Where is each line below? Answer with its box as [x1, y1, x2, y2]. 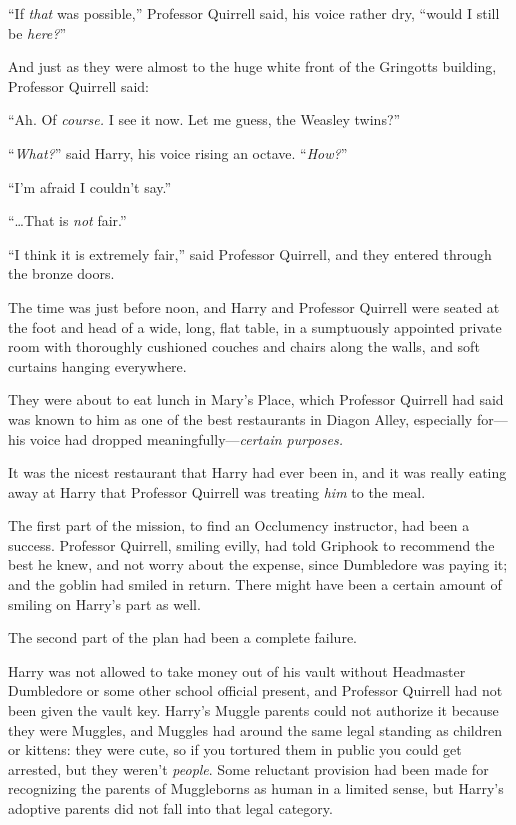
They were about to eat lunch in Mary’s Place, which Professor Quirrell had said [8, 389, 504, 410]
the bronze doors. [8, 263, 115, 284]
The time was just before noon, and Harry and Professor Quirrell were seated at [8, 296, 500, 317]
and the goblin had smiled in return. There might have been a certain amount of [8, 574, 502, 595]
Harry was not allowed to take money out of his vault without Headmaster [8, 660, 466, 681]
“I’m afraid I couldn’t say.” [8, 176, 172, 197]
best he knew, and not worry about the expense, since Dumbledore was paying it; [8, 554, 508, 575]
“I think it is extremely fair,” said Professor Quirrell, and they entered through [8, 243, 492, 264]
